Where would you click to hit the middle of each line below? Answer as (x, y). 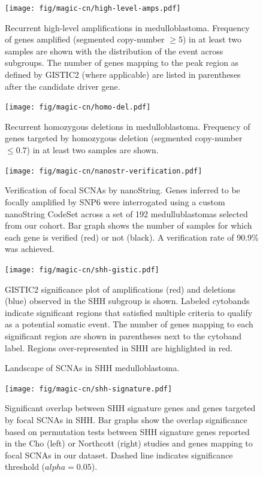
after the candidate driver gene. (63, 86)
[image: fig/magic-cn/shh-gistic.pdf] (82, 270)
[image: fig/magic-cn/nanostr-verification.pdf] (104, 171)
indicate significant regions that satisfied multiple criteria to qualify (129, 312)
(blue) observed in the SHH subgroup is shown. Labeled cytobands (127, 301)
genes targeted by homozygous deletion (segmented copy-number (124, 138)
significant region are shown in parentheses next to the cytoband (123, 335)
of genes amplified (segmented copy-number (85, 39)
